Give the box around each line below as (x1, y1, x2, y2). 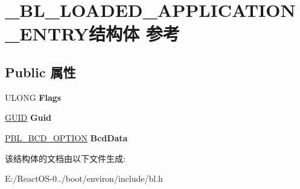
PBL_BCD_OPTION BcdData (5, 131, 128, 144)
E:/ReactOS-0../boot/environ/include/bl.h (5, 172, 163, 185)
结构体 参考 (88, 21, 180, 46)
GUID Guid (5, 111, 51, 124)
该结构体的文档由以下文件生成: (5, 152, 126, 164)
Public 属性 (5, 62, 76, 81)
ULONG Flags (5, 91, 62, 103)
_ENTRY (5, 21, 89, 46)
